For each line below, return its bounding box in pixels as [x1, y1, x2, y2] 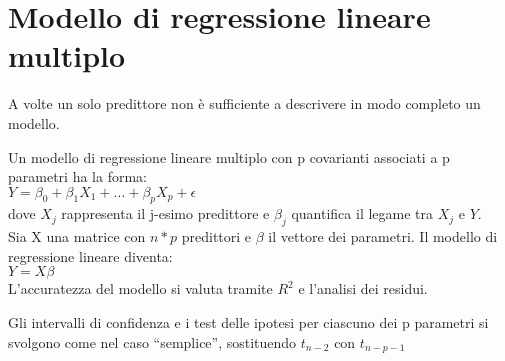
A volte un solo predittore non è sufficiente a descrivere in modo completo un [8, 93, 481, 114]
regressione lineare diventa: [8, 245, 173, 266]
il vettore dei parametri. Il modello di [268, 226, 498, 247]
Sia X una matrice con [8, 226, 146, 247]
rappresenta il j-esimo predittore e [61, 203, 270, 224]
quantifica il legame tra [291, 203, 434, 224]
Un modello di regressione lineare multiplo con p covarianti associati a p [8, 146, 450, 167]
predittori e [181, 226, 252, 247]
